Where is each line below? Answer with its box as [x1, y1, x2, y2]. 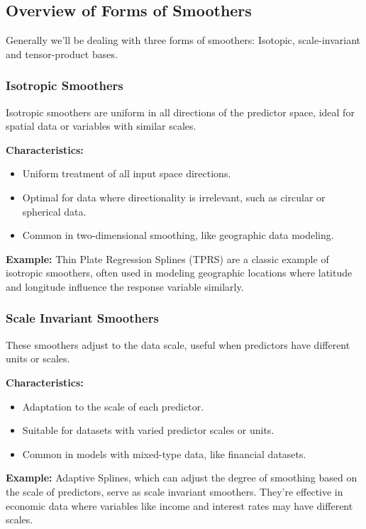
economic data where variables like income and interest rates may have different [6, 498, 353, 513]
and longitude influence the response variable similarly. [6, 279, 244, 294]
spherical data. [22, 204, 87, 218]
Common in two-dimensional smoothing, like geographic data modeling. [22, 228, 334, 243]
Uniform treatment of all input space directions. [22, 166, 231, 181]
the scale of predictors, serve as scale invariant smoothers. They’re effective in [6, 484, 343, 499]
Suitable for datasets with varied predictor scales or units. [22, 423, 274, 438]
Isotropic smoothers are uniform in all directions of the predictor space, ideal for [6, 104, 355, 119]
